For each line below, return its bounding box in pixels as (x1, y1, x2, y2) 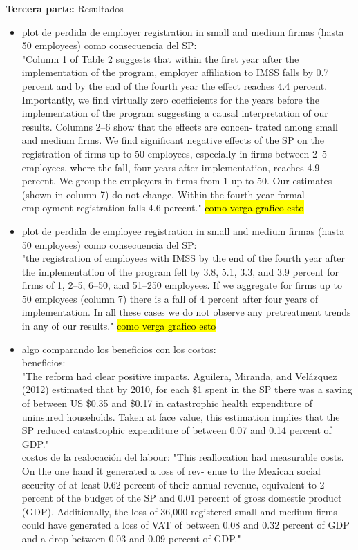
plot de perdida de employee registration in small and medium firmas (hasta (21, 223, 345, 238)
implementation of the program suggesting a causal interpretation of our (21, 106, 328, 120)
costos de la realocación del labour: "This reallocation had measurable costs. (21, 450, 344, 464)
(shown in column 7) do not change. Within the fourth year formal (21, 187, 305, 201)
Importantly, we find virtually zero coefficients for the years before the (21, 92, 319, 106)
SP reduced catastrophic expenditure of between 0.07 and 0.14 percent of (21, 423, 332, 437)
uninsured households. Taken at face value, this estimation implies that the (21, 409, 340, 424)
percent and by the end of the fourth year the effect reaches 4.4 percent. (21, 78, 328, 93)
